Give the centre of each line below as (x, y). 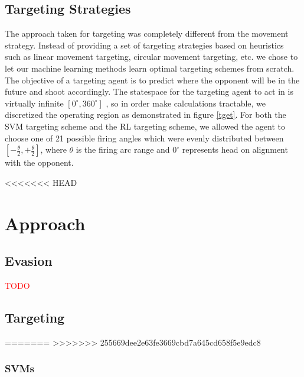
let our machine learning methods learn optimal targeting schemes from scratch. (150, 68)
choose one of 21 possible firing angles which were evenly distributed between (144, 138)
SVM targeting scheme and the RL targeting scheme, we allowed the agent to (145, 126)
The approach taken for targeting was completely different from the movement (147, 33)
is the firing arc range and (123, 149)
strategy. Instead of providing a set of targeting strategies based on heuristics (144, 45)
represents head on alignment (235, 149)
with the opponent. (39, 162)
